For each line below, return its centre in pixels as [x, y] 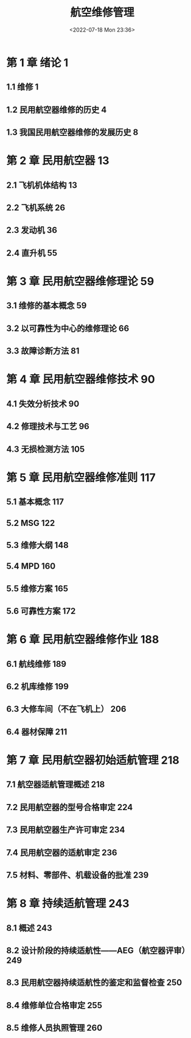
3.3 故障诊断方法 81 [43, 351]
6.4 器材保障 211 [37, 732]
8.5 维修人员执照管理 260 [54, 1028]
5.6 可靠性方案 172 [41, 611]
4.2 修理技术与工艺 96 [48, 426]
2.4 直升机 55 [32, 253]
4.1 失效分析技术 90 [43, 404]
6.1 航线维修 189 [36, 664]
